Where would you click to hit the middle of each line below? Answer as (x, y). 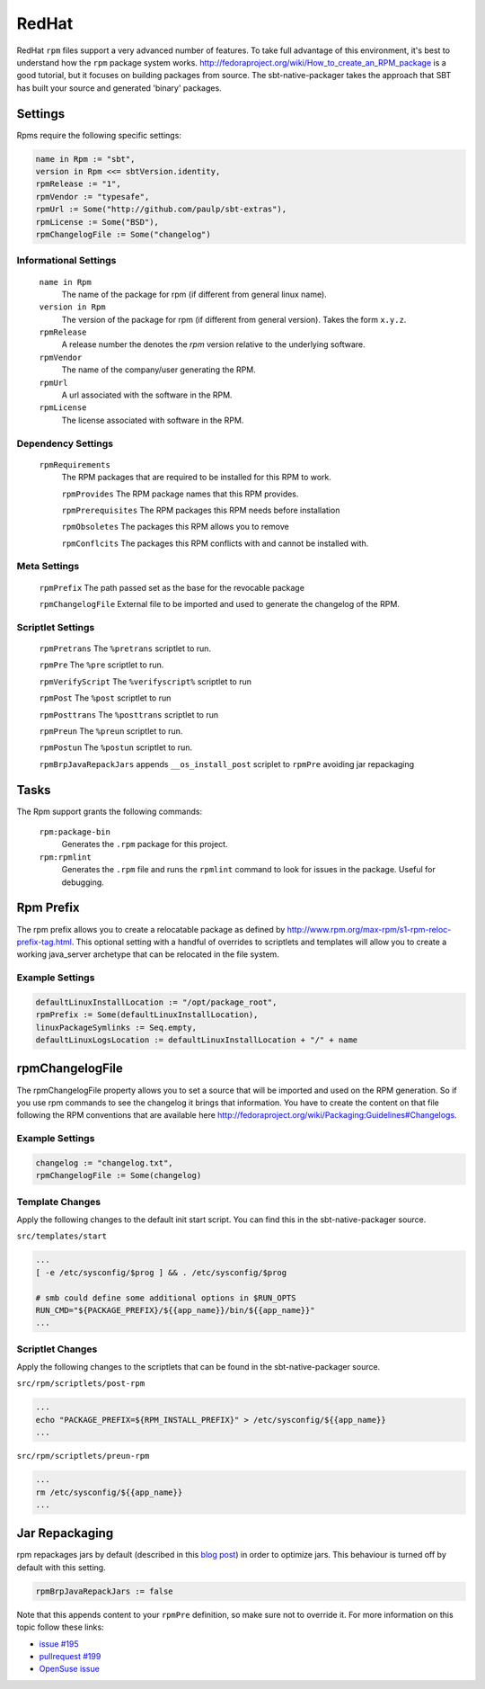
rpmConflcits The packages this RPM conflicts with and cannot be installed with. (215, 543)
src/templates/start (62, 1236)
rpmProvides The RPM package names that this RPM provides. (180, 494)
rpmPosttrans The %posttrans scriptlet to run (129, 714)
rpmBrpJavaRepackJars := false (105, 1591)
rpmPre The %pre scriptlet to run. (101, 665)
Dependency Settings (65, 443)
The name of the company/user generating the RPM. (159, 370)
